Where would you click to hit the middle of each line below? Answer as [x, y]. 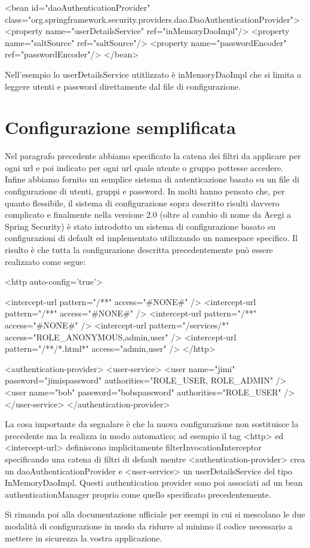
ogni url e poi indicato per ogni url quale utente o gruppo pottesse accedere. [144, 167]
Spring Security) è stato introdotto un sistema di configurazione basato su [140, 226]
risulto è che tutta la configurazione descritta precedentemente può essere [139, 250]
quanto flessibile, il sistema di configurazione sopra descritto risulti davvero [142, 203]
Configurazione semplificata [120, 127]
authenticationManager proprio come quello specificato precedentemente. [138, 494]
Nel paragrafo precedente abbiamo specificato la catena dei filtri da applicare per [153, 156]
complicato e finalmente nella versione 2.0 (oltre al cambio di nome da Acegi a [148, 214]
